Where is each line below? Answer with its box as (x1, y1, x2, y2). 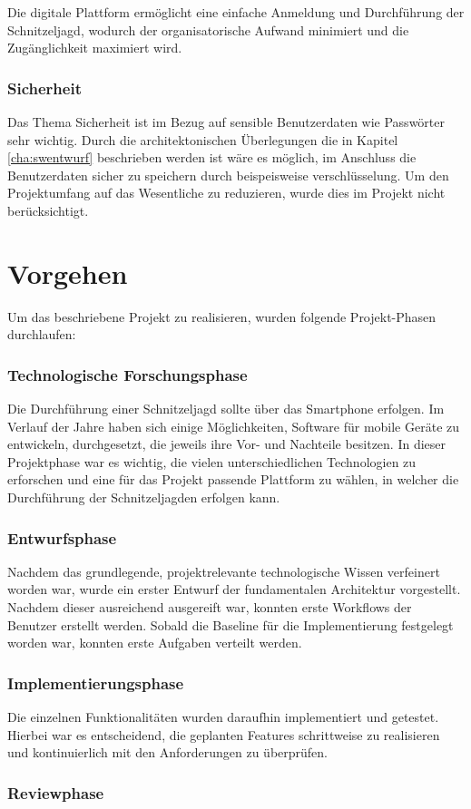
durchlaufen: (7, 325, 76, 344)
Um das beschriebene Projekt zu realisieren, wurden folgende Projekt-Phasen (7, 307, 437, 326)
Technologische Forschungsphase (7, 363, 248, 385)
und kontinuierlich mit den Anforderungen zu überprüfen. (7, 743, 329, 762)
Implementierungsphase (7, 671, 184, 694)
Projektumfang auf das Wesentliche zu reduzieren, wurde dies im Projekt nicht (7, 183, 446, 202)
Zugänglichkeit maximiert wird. (7, 38, 182, 57)
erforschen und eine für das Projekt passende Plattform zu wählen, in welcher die (7, 470, 459, 489)
